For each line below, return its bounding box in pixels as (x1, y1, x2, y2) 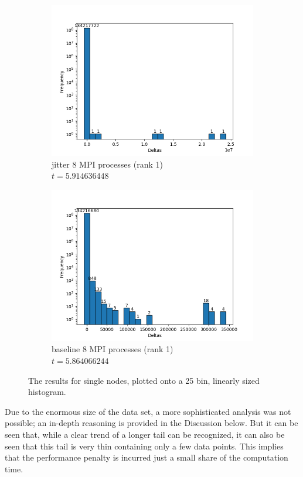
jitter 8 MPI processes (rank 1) (52, 158, 163, 170)
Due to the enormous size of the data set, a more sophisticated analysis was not (5, 405, 291, 417)
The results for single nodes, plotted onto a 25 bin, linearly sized (28, 374, 260, 386)
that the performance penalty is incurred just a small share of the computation (5, 451, 288, 464)
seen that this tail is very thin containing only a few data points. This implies (5, 439, 284, 452)
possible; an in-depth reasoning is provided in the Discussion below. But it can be (5, 417, 298, 429)
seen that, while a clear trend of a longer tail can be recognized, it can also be (5, 428, 285, 440)
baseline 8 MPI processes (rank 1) (52, 343, 173, 355)
